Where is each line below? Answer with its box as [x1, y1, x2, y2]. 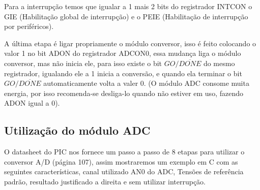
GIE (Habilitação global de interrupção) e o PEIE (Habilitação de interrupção [4, 11, 248, 21]
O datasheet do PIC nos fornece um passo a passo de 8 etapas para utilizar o [4, 146, 245, 157]
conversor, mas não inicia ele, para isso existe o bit [4, 57, 162, 68]
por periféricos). [4, 21, 54, 31]
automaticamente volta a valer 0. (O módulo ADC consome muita [43, 78, 249, 88]
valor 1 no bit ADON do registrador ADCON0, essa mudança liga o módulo [4, 48, 241, 58]
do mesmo [203, 57, 235, 68]
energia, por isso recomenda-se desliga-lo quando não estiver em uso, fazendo [4, 87, 243, 98]
